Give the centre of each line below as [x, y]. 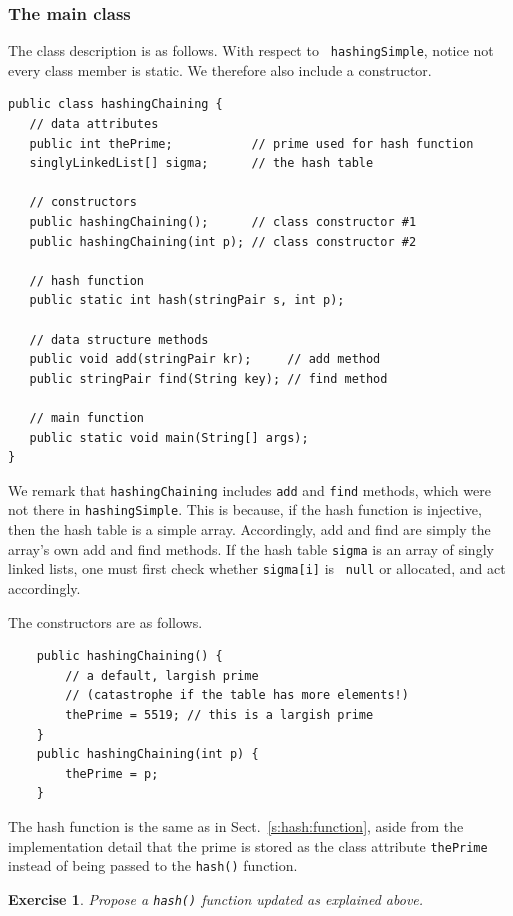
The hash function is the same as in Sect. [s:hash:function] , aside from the [236, 825]
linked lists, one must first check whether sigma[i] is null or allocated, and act [257, 568]
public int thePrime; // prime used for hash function [251, 143]
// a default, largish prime [162, 675]
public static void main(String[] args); [169, 437]
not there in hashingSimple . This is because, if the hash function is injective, [245, 509]
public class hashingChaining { [115, 104]
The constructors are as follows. [105, 621]
